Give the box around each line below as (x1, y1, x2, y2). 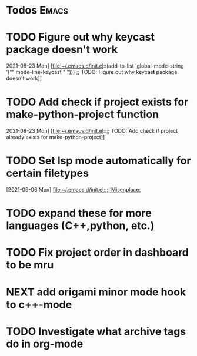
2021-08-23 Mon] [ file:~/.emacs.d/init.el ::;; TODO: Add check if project (6, 127, 178, 135)
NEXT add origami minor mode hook (6, 286, 186, 298)
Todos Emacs (6, 4, 69, 17)
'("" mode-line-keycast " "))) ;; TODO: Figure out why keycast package (6, 69, 178, 76)
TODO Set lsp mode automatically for (6, 154, 191, 167)
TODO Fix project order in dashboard (6, 246, 189, 259)
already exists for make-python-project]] (6, 133, 105, 141)
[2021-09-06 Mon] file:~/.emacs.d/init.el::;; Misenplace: (6, 186, 141, 193)
